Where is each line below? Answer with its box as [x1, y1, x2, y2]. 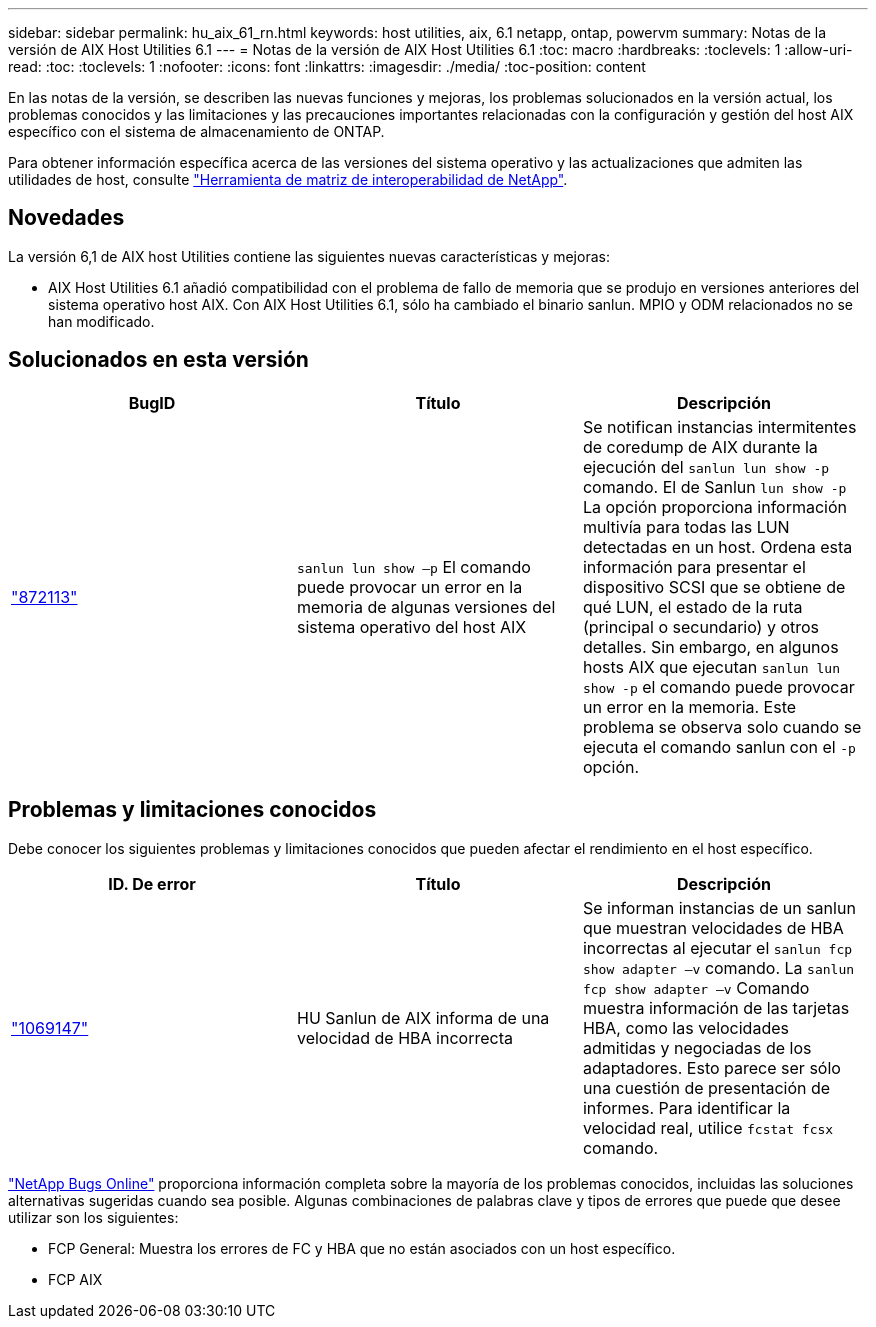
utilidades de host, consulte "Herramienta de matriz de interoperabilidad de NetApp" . [8, 171, 568, 188]
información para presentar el [582, 556, 806, 577]
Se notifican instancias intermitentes [582, 416, 857, 437]
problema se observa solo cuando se [582, 716, 862, 737]
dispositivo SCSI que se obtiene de [582, 576, 846, 597]
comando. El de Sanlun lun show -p [582, 476, 847, 497]
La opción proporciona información [582, 496, 848, 517]
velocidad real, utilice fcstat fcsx [582, 1117, 834, 1138]
